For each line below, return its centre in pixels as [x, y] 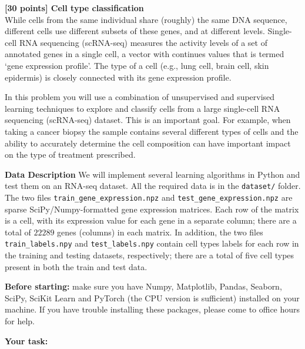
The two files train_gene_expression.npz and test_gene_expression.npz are [149, 197]
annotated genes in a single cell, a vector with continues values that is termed [145, 54]
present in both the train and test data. [76, 266]
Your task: [26, 340]
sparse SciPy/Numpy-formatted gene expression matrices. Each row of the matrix [152, 209]
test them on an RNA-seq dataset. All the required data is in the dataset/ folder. [153, 186]
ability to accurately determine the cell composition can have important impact [148, 143]
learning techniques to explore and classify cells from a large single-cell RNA [143, 108]
